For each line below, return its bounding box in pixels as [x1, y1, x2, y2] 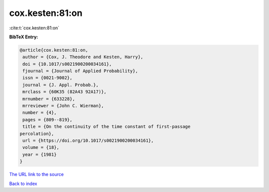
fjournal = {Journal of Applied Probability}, [22, 68, 138, 74]
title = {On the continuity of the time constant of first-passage [22, 124, 191, 129]
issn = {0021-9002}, [22, 75, 73, 81]
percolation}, [19, 131, 54, 136]
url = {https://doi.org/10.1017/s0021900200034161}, [22, 138, 154, 143]
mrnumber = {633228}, [22, 96, 75, 101]
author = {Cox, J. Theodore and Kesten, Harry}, [22, 54, 143, 60]
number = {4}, [22, 110, 57, 115]
